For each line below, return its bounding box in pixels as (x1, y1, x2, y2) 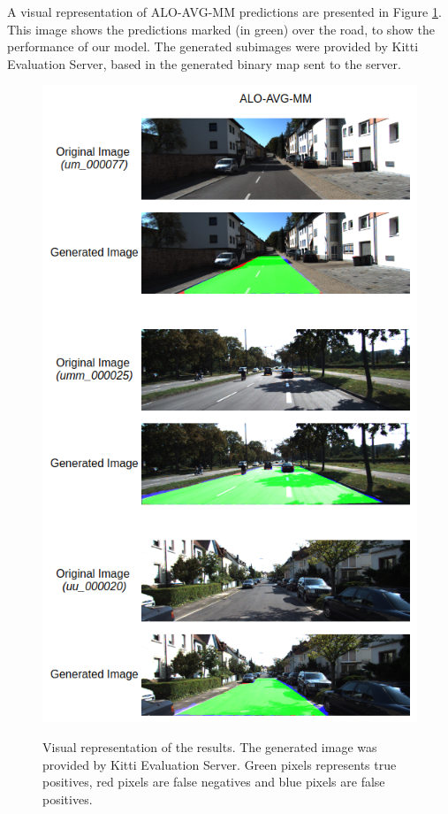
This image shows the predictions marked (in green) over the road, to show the (7, 19, 435, 38)
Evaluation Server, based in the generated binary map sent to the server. (7, 54, 401, 73)
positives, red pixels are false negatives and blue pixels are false (42, 772, 385, 791)
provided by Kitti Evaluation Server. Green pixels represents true (42, 755, 397, 773)
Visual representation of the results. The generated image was (42, 737, 377, 756)
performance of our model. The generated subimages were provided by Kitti (7, 37, 419, 56)
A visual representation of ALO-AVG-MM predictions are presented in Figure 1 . (7, 3, 442, 20)
